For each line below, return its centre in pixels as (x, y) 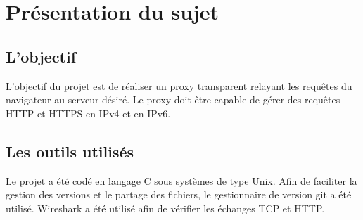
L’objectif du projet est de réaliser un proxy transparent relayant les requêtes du (179, 85)
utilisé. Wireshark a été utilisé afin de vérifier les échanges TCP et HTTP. (165, 208)
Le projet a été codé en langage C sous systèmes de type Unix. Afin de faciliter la (181, 180)
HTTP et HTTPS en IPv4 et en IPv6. (88, 113)
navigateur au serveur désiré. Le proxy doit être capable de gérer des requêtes (173, 99)
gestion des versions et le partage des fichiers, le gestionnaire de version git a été (179, 194)
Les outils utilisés (70, 151)
